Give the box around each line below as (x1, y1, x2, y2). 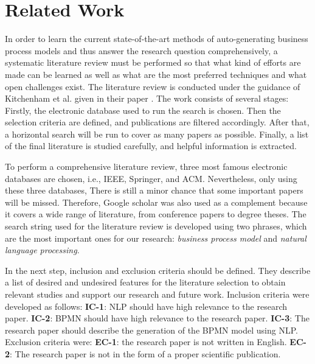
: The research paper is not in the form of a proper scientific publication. (10, 347, 281, 360)
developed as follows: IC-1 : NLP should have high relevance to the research (5, 299, 287, 312)
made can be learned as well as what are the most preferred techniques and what (5, 68, 307, 80)
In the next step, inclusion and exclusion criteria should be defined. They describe (5, 264, 311, 276)
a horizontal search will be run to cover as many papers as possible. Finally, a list (5, 127, 309, 140)
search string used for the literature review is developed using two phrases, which (5, 220, 307, 233)
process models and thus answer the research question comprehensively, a (5, 44, 278, 57)
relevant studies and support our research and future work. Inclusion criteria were (5, 288, 310, 300)
